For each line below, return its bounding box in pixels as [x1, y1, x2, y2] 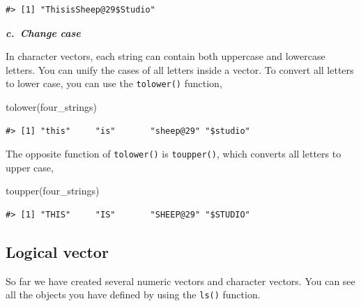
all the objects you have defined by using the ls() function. [6, 287, 261, 302]
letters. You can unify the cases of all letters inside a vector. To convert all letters [6, 62, 354, 77]
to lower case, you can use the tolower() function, [6, 76, 222, 91]
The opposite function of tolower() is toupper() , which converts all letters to [6, 146, 341, 161]
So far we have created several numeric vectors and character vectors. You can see [6, 273, 355, 288]
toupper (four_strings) [6, 183, 100, 198]
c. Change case [6, 25, 81, 40]
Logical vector [6, 241, 109, 263]
